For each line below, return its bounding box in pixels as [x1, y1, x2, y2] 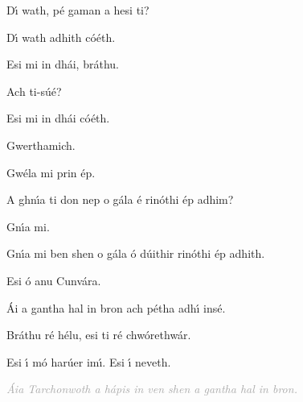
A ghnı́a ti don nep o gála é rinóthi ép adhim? [6, 191, 234, 208]
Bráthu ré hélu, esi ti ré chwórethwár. [6, 326, 191, 343]
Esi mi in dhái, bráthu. [6, 56, 119, 73]
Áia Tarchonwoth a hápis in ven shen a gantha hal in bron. [6, 380, 297, 397]
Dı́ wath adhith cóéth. [6, 28, 116, 45]
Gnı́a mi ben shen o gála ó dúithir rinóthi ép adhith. [6, 245, 265, 262]
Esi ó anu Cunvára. [6, 271, 101, 288]
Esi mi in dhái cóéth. [6, 110, 110, 126]
